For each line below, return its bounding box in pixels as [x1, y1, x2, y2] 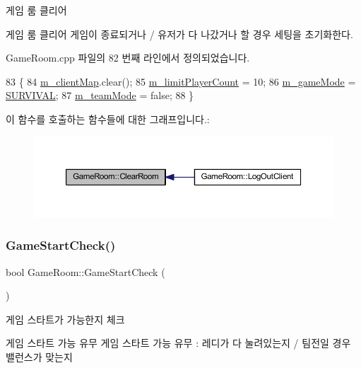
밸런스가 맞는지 [6, 349, 73, 364]
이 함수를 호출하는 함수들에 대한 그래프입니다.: [6, 111, 210, 126]
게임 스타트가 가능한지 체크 [6, 311, 125, 326]
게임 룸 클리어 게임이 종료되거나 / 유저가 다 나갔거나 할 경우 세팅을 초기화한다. [6, 26, 353, 41]
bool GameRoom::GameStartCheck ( [6, 264, 165, 279]
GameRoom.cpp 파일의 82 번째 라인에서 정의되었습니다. [6, 50, 250, 65]
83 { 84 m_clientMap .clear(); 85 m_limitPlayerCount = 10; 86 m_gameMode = [6, 74, 356, 88]
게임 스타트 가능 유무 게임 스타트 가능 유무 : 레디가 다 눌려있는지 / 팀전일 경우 [6, 335, 351, 350]
